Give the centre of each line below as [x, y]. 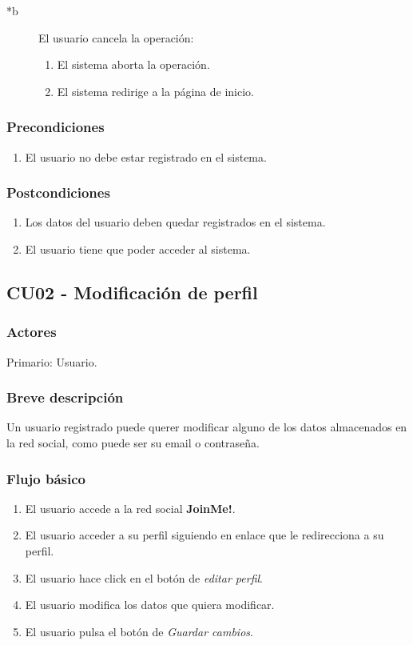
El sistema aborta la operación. [133, 64]
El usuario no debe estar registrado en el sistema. [146, 156]
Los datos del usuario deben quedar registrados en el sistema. [175, 222]
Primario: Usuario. [52, 361]
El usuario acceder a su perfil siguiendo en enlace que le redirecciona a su [205, 535]
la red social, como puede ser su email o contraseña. [133, 443]
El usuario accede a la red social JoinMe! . [130, 508]
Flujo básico [46, 478]
